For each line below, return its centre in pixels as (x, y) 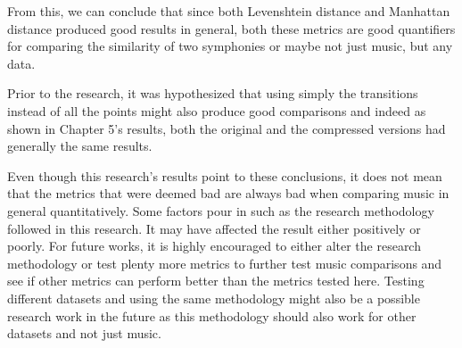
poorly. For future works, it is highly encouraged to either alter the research (214, 246)
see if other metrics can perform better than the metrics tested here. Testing (216, 281)
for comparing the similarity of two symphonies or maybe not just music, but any (230, 46)
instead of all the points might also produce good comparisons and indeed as (217, 110)
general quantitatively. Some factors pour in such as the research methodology (221, 210)
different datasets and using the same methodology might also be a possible (214, 298)
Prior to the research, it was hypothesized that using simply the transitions (213, 93)
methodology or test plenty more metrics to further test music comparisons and (225, 263)
